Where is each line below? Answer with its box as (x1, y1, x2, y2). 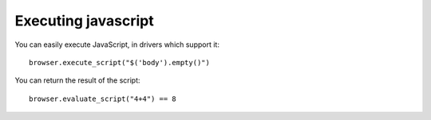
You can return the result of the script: (14, 75, 140, 85)
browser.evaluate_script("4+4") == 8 (29, 94, 177, 103)
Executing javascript (14, 12, 155, 29)
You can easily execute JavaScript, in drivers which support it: (14, 40, 219, 49)
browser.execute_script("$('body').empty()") (29, 58, 211, 67)
